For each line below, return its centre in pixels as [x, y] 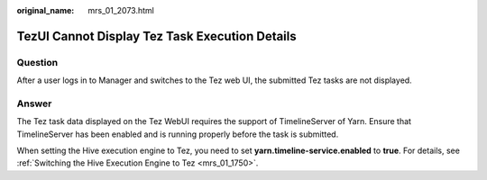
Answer [34, 103]
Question [37, 62]
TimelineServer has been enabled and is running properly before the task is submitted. [178, 134]
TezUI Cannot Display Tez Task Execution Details [156, 36]
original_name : [46, 10]
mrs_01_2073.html [121, 10]
